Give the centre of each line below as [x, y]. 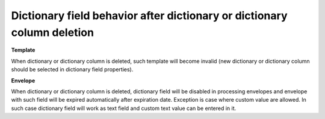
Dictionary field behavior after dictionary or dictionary [149, 16]
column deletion [53, 32]
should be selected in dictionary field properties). [72, 69]
